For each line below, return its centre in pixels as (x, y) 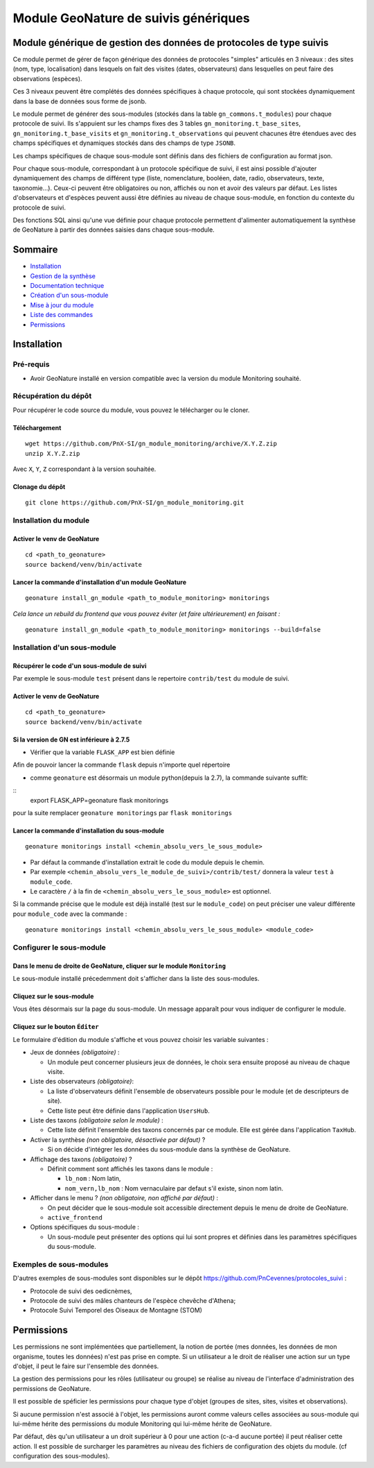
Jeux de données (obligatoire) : (75, 1052)
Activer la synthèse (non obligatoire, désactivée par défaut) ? (118, 1140)
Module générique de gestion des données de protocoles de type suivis (171, 43)
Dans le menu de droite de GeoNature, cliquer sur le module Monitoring (119, 966)
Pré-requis (31, 364)
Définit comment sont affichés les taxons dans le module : (130, 1168)
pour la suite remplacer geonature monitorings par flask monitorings (122, 813)
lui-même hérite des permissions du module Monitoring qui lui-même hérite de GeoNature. (142, 1424)
